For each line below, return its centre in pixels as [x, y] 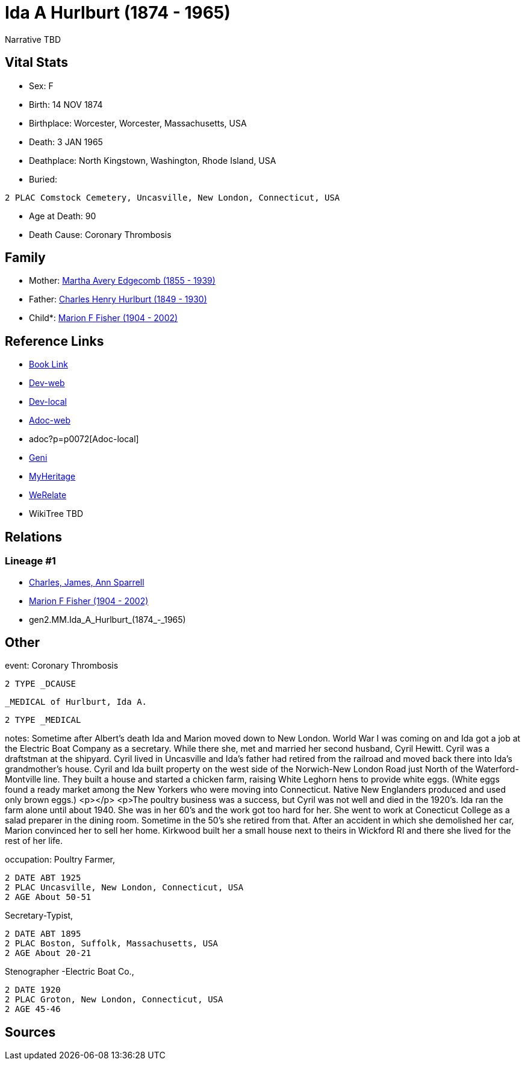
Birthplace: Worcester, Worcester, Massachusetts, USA [138, 123]
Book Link [48, 364]
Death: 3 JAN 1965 [66, 142]
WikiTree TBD [56, 514]
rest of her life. [34, 841]
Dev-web [47, 383]
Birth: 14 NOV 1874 [66, 104]
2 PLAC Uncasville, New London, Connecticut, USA [124, 888]
